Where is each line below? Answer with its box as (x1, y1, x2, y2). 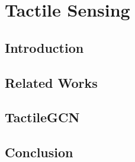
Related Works (5, 73, 98, 91)
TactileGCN (5, 108, 80, 126)
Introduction (5, 38, 84, 56)
